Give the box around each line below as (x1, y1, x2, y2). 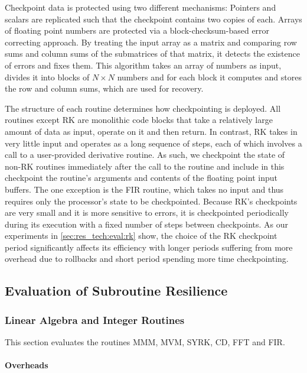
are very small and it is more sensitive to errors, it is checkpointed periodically (5, 206, 289, 219)
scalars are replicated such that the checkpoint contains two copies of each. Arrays (5, 12, 302, 25)
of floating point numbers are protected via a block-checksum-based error (5, 24, 270, 37)
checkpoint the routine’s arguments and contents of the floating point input (5, 171, 277, 184)
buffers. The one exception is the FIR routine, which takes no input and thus (5, 183, 284, 195)
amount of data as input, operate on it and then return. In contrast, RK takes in (5, 125, 298, 137)
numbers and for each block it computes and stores (117, 70, 302, 83)
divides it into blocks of (5, 70, 90, 83)
